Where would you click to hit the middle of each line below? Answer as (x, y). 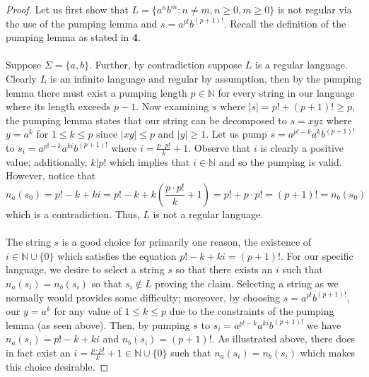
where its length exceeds (58, 106)
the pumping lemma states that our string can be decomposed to (146, 120)
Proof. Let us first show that (67, 9)
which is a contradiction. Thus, (73, 214)
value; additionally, (47, 161)
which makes (328, 352)
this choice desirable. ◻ (57, 366)
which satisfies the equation (117, 255)
